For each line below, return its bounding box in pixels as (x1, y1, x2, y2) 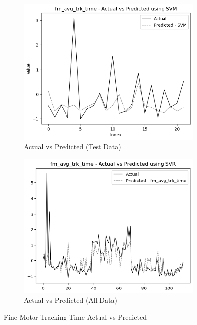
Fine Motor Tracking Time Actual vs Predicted (4, 311, 147, 322)
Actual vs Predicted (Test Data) (24, 142, 121, 152)
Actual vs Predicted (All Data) (24, 295, 117, 305)
